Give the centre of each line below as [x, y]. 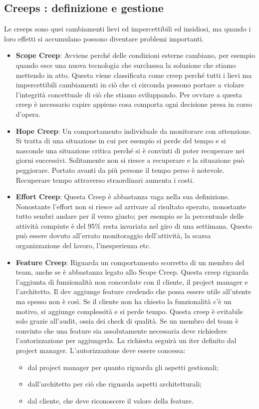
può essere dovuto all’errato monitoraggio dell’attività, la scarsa [113, 235]
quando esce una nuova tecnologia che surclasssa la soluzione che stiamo [126, 65]
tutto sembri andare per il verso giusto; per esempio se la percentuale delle [130, 216]
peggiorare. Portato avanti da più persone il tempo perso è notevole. [120, 170]
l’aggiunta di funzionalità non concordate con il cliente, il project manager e [132, 281]
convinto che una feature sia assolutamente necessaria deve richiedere [122, 330]
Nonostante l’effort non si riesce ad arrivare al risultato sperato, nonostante [131, 206]
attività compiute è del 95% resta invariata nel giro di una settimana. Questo [134, 225]
